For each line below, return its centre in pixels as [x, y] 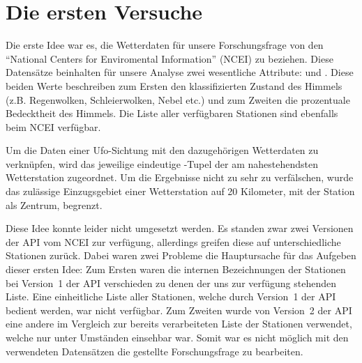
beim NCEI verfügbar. [53, 126]
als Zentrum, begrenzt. [54, 204]
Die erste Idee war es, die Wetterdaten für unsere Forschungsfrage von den [165, 45]
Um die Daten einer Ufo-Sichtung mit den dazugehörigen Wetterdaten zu [162, 150]
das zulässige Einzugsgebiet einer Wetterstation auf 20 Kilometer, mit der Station [180, 191]
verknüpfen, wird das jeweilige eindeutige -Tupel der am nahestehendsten [162, 163]
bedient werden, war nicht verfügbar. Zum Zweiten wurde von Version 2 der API [179, 310]
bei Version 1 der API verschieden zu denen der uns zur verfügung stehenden [171, 283]
